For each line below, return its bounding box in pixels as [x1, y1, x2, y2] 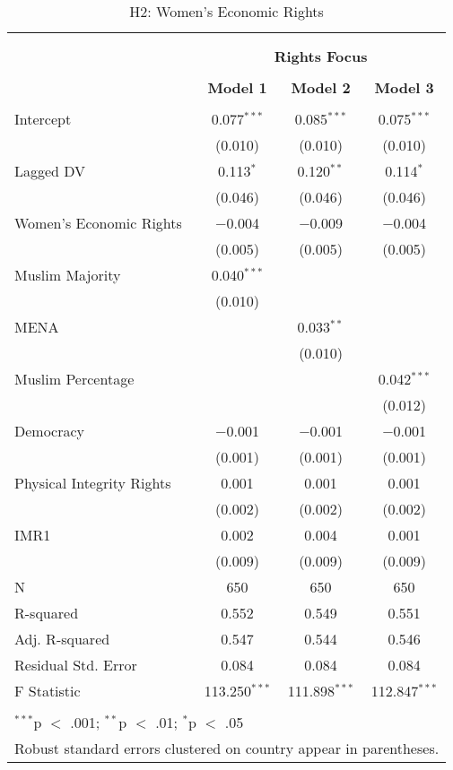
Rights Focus [274, 46, 368, 66]
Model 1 [207, 77, 267, 98]
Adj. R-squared [14, 628, 110, 649]
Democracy [14, 420, 85, 441]
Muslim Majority [14, 264, 121, 285]
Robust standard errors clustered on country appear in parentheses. [14, 738, 440, 758]
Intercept [14, 108, 72, 129]
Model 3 [374, 77, 434, 98]
